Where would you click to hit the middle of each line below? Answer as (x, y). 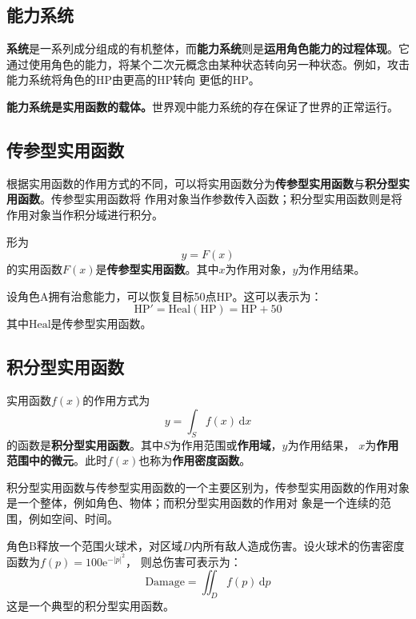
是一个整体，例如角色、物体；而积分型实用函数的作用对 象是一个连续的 (193, 503)
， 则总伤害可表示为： (184, 561)
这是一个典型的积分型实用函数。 (90, 606)
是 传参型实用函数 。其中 (157, 269)
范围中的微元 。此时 (57, 460)
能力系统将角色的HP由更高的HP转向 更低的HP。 (133, 80)
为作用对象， (259, 269)
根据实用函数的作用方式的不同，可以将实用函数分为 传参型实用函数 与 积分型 (202, 183)
